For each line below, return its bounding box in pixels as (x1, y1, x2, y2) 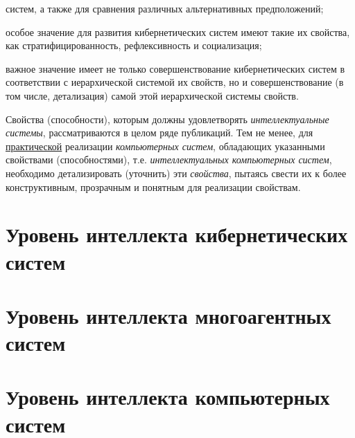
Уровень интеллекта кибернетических (6, 220, 348, 248)
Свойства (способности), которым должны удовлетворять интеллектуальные (6, 111, 329, 126)
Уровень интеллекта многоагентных (6, 301, 331, 329)
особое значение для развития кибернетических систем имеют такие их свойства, (6, 24, 350, 39)
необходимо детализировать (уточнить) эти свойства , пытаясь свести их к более (6, 165, 347, 180)
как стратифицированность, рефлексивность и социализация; (6, 38, 262, 53)
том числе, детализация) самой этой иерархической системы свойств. (6, 88, 299, 102)
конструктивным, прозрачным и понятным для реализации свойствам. (6, 179, 301, 194)
